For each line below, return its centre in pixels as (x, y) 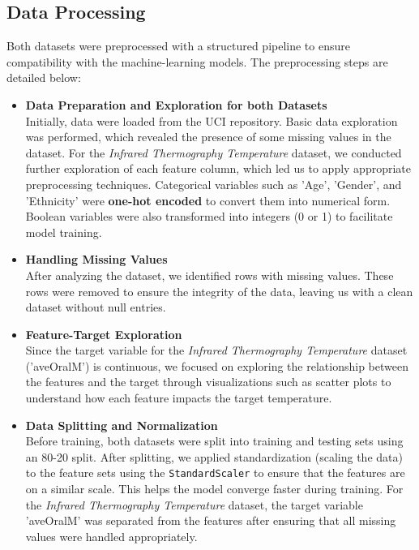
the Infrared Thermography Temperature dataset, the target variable (194, 504)
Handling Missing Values (96, 259)
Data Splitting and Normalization (122, 425)
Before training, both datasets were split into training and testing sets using (214, 441)
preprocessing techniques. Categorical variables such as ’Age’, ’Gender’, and (214, 184)
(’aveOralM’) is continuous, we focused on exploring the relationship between (217, 365)
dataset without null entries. (96, 307)
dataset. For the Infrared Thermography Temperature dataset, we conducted (214, 152)
